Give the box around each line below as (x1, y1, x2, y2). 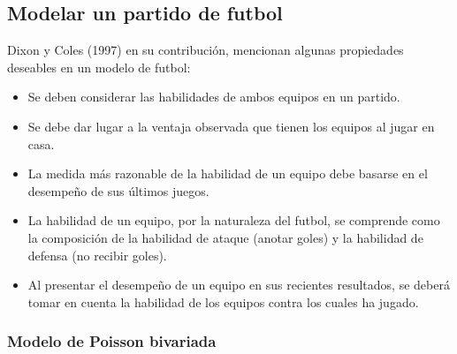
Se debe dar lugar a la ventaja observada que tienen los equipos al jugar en (27, 117, 435, 135)
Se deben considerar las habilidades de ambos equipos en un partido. (27, 87, 400, 106)
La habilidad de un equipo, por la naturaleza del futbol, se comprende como (27, 211, 440, 230)
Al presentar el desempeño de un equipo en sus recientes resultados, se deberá (27, 275, 450, 294)
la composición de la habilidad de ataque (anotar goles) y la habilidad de (27, 228, 423, 246)
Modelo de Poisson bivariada (7, 330, 217, 352)
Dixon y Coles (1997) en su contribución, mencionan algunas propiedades (7, 41, 404, 59)
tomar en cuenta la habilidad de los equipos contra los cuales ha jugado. (27, 292, 419, 311)
